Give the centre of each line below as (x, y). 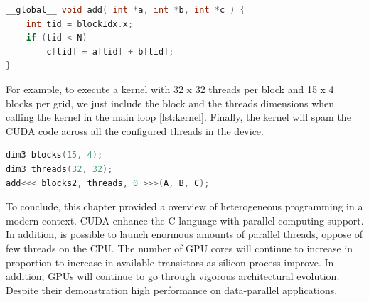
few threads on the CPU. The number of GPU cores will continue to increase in (180, 248)
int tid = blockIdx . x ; (80, 24)
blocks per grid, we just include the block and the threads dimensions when (170, 103)
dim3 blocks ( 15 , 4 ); (54, 155)
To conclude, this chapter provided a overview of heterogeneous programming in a (184, 206)
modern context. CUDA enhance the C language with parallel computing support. (185, 220)
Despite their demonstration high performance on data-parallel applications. (172, 290)
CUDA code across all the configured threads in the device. (135, 130)
